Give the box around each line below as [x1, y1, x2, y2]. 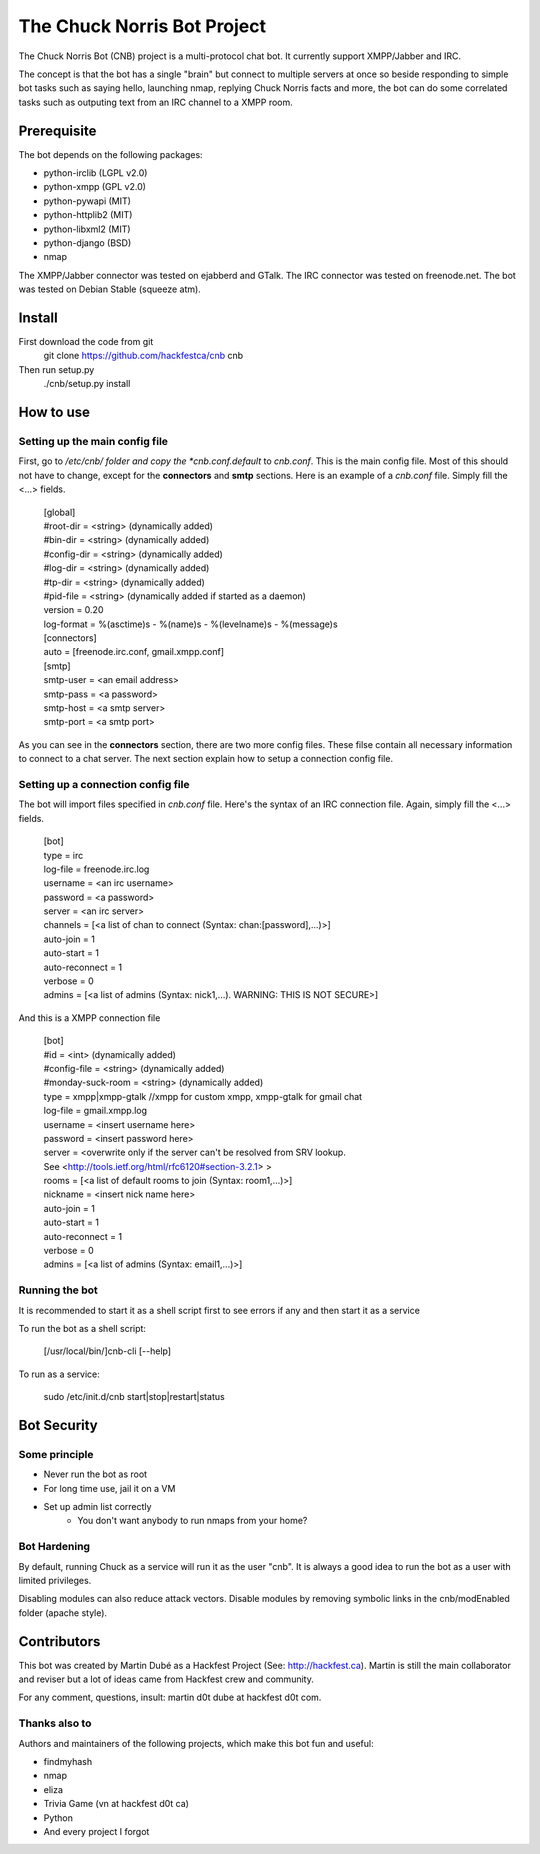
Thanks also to [18, 1716, 92, 1730]
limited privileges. [18, 1575, 92, 1586]
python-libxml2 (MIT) [43, 223, 131, 235]
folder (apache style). [18, 1606, 108, 1619]
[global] [43, 506, 76, 518]
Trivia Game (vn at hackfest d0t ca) [43, 1798, 190, 1810]
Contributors [18, 1633, 101, 1650]
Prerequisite [18, 122, 97, 139]
